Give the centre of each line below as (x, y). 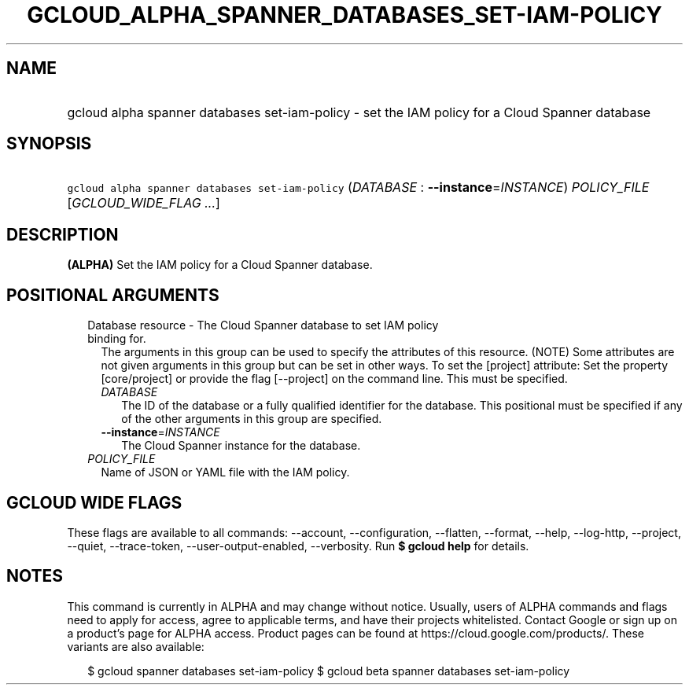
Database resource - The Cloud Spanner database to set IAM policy (263, 325)
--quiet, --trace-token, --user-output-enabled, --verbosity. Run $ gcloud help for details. (298, 546)
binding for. (117, 339)
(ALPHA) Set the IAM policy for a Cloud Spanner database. (220, 265)
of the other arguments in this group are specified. (252, 419)
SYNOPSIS (49, 144)
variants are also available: (136, 646)
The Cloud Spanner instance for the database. (241, 446)
